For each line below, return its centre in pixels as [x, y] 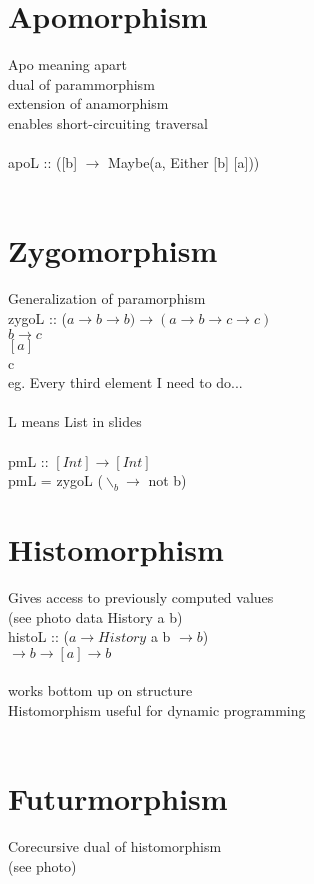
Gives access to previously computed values [141, 597]
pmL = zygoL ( [55, 480]
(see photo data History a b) [95, 616]
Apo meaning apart [68, 64]
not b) [167, 480]
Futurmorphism [118, 798]
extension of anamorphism [88, 103]
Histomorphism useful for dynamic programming [157, 710]
